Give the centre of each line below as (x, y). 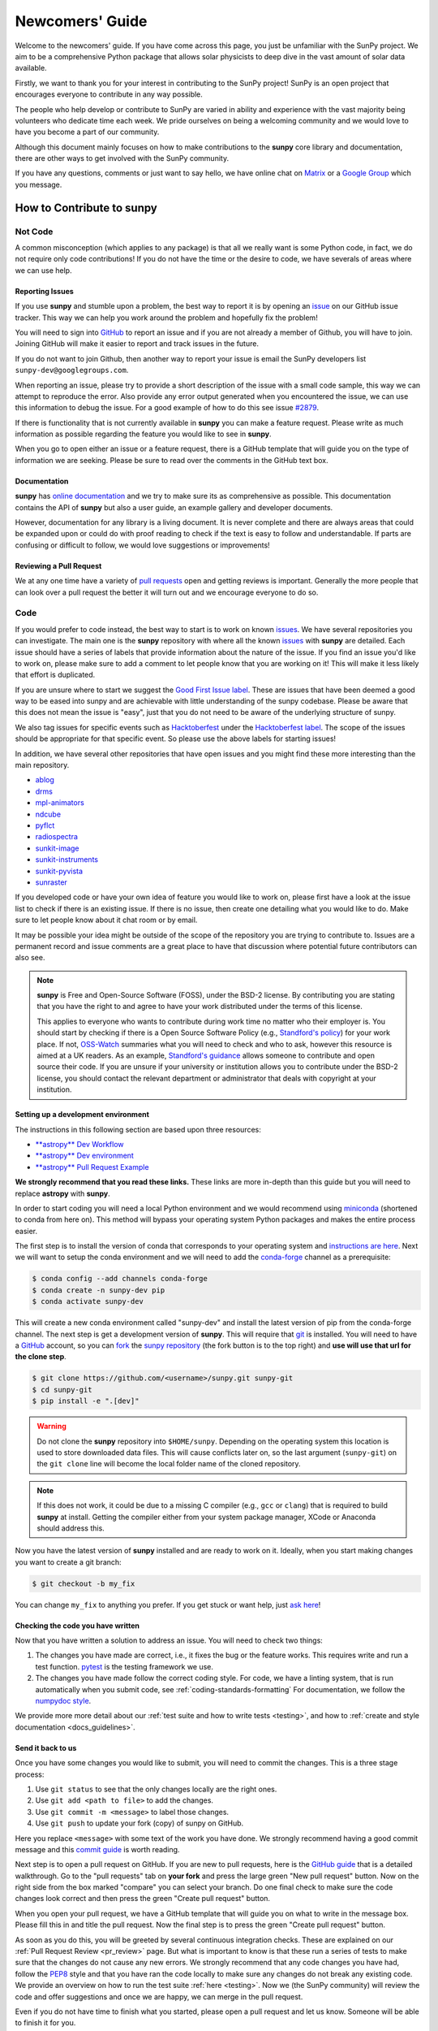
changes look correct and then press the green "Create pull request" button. (143, 1899)
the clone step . (41, 1357)
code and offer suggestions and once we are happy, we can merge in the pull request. (159, 1996)
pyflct (45, 825)
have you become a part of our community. (87, 132)
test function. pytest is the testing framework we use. (125, 1666)
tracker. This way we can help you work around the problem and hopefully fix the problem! (166, 318)
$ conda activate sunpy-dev (88, 1301)
